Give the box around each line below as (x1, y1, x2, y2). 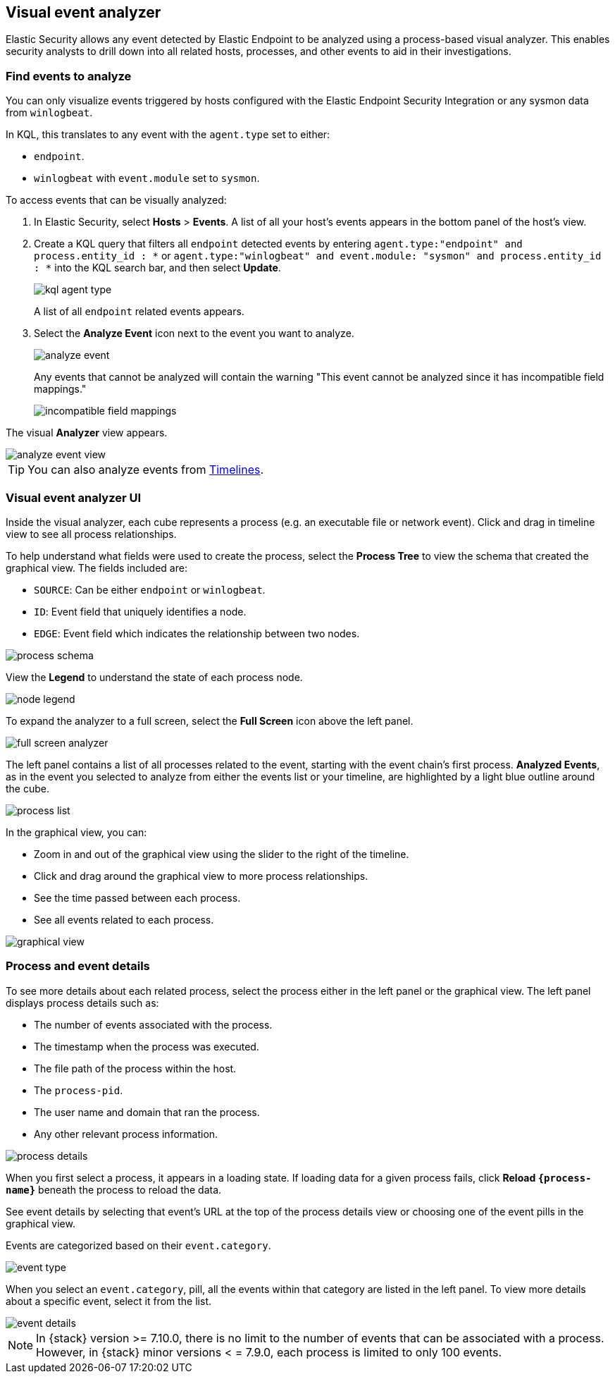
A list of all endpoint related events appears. (34, 305, 244, 318)
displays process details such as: (6, 996, 159, 1009)
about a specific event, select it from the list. (6, 1294, 211, 1307)
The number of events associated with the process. (34, 1018, 273, 1031)
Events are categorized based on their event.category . (6, 1239, 271, 1251)
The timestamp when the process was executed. (34, 1040, 259, 1053)
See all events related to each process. (34, 913, 214, 926)
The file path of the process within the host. (34, 1062, 237, 1074)
